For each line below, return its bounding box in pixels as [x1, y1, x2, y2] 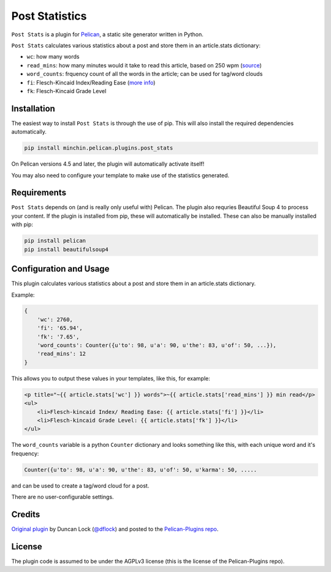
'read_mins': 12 [37, 350, 86, 357]
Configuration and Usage [11, 264, 110, 274]
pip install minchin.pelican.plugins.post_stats [24, 145, 173, 151]
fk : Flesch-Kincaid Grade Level [26, 87, 107, 94]
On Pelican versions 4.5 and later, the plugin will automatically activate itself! [11, 160, 205, 168]
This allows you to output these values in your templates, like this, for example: [11, 375, 211, 382]
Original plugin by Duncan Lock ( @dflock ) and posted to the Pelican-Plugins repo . [11, 525, 219, 533]
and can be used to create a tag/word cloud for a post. [11, 482, 150, 489]
